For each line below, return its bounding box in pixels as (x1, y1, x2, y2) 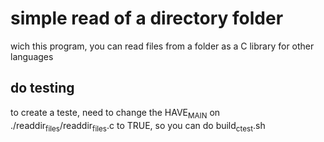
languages (10, 50, 54, 62)
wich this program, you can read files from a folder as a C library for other (10, 40, 315, 52)
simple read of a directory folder (10, 7, 284, 30)
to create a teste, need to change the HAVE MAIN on (10, 106, 221, 121)
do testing (10, 80, 75, 97)
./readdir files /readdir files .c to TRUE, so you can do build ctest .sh (10, 119, 266, 134)
